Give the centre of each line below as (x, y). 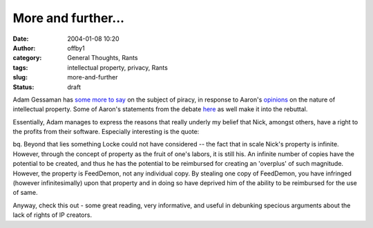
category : (27, 58)
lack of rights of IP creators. (52, 215)
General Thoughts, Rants (103, 58)
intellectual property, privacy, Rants (118, 67)
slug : (20, 77)
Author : (24, 48)
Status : (23, 87)
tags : (20, 67)
